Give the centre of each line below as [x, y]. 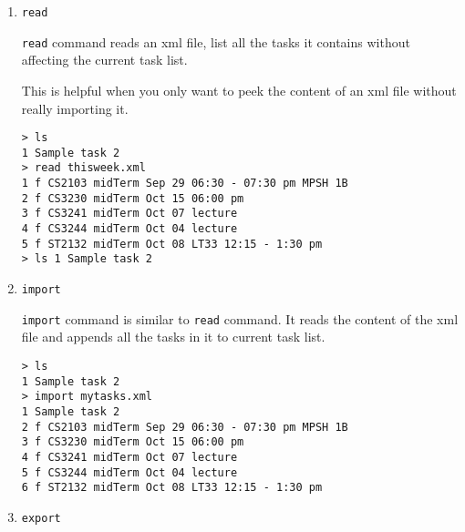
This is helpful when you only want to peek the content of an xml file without [239, 90]
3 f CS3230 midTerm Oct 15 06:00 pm [133, 442]
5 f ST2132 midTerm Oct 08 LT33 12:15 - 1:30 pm [172, 244]
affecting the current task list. [104, 60]
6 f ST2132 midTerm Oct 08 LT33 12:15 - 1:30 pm [172, 488]
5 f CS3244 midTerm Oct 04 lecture [129, 472]
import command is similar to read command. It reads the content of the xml [240, 318]
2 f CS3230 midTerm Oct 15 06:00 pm [133, 198]
